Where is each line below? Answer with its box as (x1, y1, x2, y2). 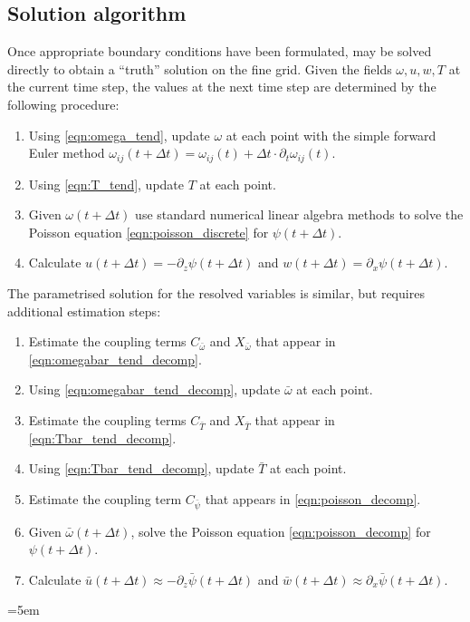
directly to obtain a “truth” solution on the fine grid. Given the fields (7, 59, 392, 78)
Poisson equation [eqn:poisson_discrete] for (28, 222, 269, 241)
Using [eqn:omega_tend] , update (28, 125, 210, 144)
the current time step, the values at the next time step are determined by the (7, 77, 436, 96)
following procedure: (7, 94, 120, 113)
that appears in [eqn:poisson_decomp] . (205, 489, 421, 508)
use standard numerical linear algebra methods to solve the (135, 205, 464, 224)
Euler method (28, 143, 105, 162)
